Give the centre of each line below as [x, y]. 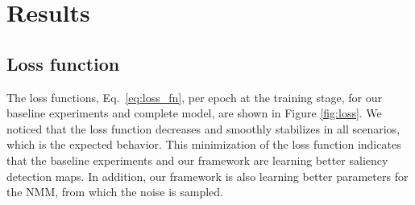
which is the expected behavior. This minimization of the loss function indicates [204, 144]
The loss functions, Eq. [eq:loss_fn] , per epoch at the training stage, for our [194, 97]
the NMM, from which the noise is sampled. [115, 192]
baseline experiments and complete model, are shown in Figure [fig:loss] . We [194, 113]
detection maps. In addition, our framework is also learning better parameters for [207, 176]
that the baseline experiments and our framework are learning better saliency [197, 160]
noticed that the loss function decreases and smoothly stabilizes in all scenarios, [203, 128]
